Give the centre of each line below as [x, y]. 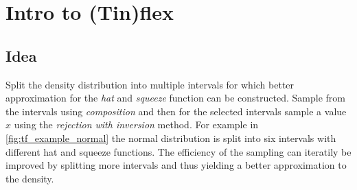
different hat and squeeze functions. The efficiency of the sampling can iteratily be [178, 151]
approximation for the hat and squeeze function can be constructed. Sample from [175, 98]
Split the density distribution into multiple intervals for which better [150, 84]
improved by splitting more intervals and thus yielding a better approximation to [176, 165]
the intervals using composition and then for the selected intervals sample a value [176, 111]
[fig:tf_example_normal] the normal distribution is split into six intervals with [171, 138]
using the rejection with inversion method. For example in [136, 124]
